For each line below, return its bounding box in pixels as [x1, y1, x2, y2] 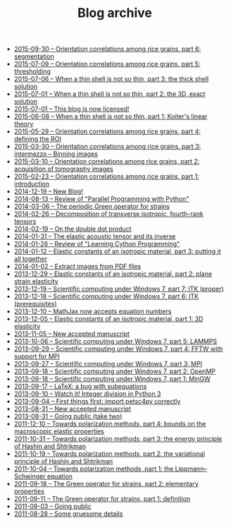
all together [13, 255, 48, 263]
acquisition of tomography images [13, 164, 114, 174]
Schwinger [13, 472, 46, 481]
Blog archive [77, 5, 153, 21]
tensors [13, 217, 37, 226]
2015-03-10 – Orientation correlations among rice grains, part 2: [13, 157, 200, 166]
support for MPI [13, 352, 60, 361]
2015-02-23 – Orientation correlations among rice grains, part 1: [13, 172, 199, 181]
